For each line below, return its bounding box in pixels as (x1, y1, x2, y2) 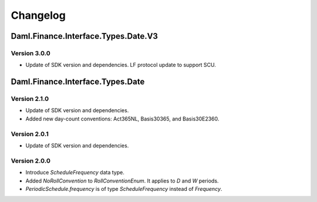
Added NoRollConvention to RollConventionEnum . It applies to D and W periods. (25, 177, 219, 184)
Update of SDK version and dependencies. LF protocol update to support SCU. (25, 62, 217, 69)
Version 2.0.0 (11, 156, 51, 164)
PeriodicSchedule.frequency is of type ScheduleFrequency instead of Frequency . (25, 185, 222, 192)
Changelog (11, 9, 66, 22)
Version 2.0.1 (11, 130, 49, 138)
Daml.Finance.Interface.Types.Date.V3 (11, 31, 158, 41)
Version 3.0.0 (11, 49, 51, 57)
